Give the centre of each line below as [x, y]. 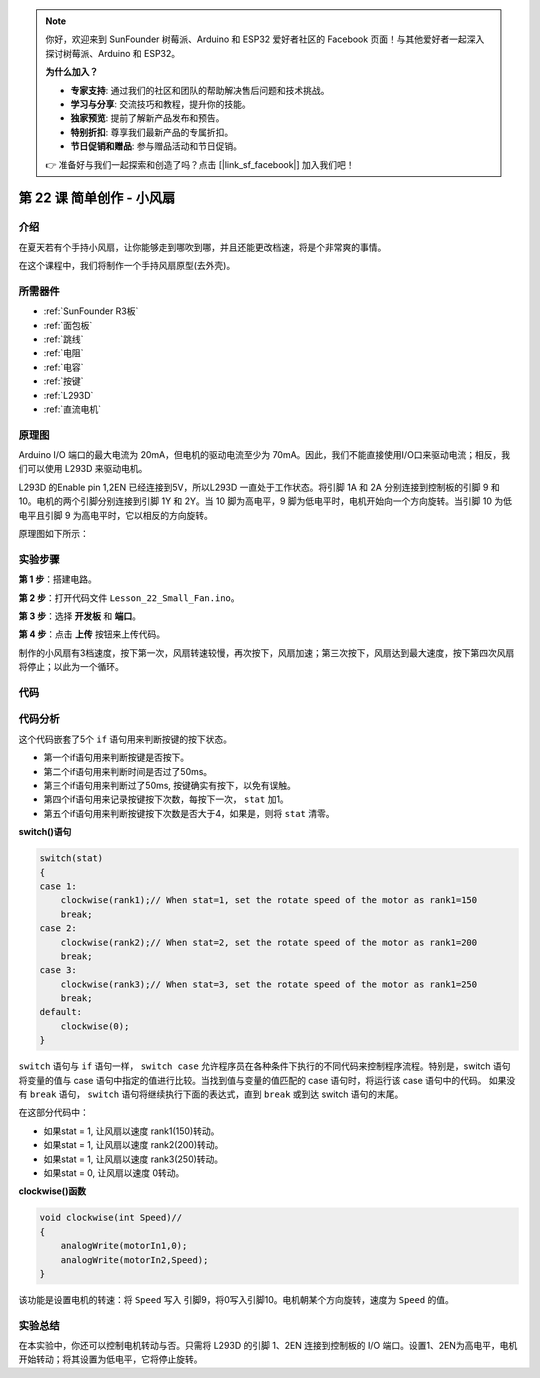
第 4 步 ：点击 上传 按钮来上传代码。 [91, 634]
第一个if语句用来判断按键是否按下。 [116, 757]
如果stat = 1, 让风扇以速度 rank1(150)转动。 [131, 1131]
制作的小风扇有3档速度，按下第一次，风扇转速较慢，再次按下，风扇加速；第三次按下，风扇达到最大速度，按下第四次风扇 [266, 652]
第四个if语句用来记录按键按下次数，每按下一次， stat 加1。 [166, 799]
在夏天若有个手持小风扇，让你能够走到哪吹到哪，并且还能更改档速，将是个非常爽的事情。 [202, 247]
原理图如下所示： [53, 534]
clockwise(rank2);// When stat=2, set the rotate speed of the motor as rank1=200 [269, 942]
